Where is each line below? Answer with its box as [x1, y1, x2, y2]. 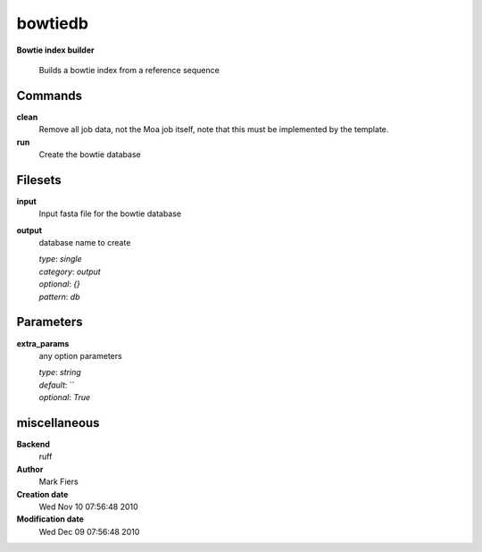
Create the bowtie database [38, 149, 142, 160]
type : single [38, 254, 82, 264]
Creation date [16, 489, 69, 499]
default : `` [38, 380, 75, 390]
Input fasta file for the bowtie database [38, 208, 182, 219]
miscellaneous [16, 415, 100, 431]
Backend [16, 439, 51, 450]
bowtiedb [16, 13, 89, 33]
